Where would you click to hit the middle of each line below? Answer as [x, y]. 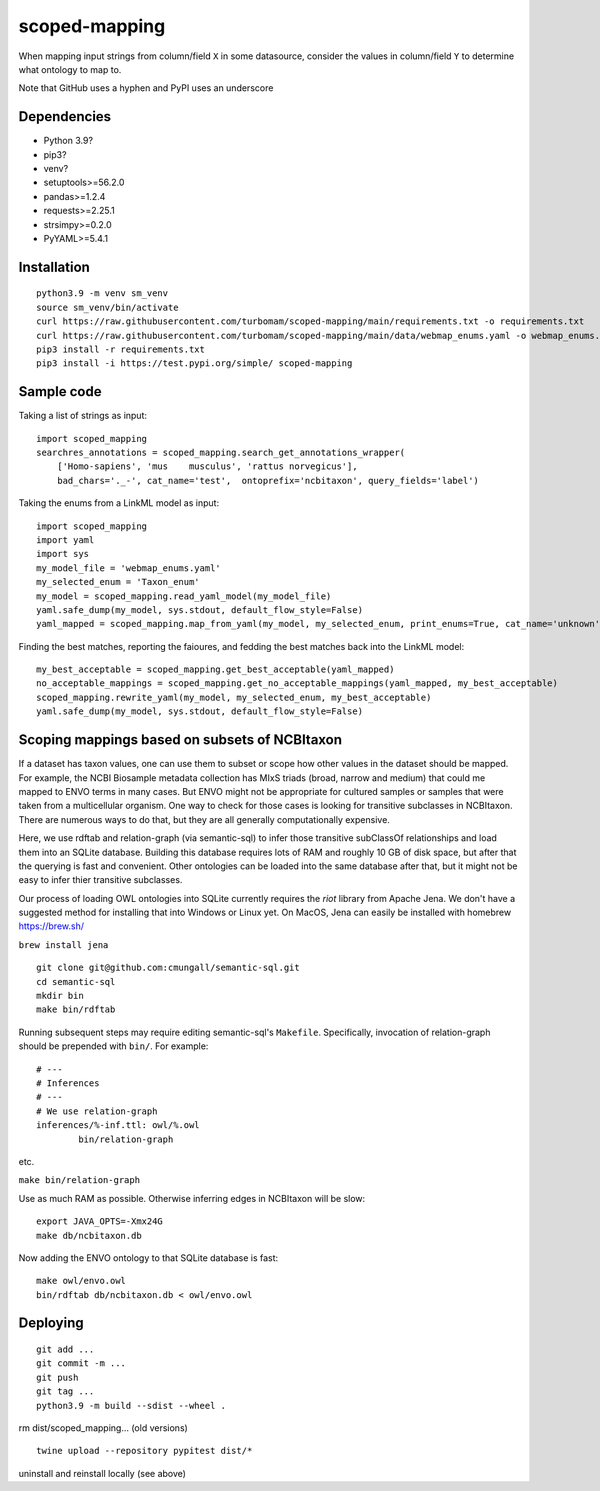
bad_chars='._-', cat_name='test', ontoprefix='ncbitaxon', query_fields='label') [268, 480]
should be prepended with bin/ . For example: [113, 1046]
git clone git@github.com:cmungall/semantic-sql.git [168, 968]
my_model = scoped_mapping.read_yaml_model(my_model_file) [184, 596]
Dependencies [65, 116]
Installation [54, 266]
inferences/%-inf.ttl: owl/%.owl [118, 1125]
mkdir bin [60, 996]
